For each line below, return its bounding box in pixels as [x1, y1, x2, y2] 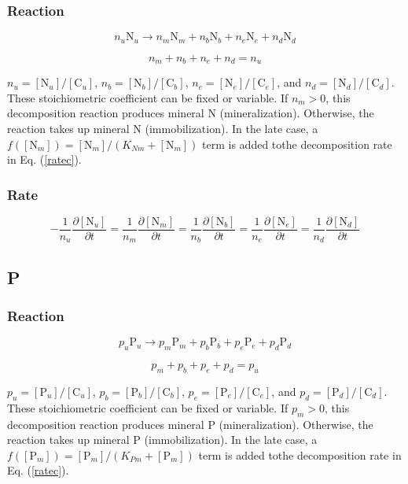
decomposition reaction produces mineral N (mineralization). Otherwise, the [7, 105, 374, 121]
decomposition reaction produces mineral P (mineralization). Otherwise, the [7, 416, 373, 432]
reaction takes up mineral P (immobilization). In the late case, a [7, 431, 318, 448]
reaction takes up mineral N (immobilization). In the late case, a [7, 120, 318, 136]
